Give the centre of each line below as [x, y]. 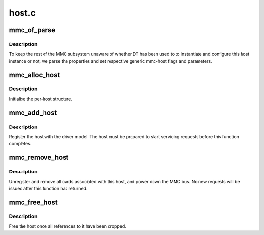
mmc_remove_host [39, 158]
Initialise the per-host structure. [41, 99]
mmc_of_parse [32, 30]
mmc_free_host [33, 202]
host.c [22, 13]
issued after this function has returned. [48, 188]
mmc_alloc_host [34, 75]
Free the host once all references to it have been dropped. [68, 226]
